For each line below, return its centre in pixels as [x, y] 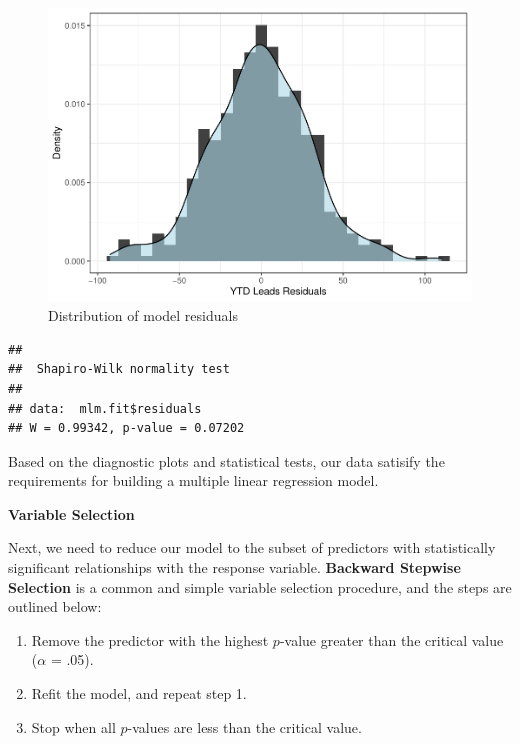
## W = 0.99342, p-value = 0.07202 [126, 428]
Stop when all [73, 726]
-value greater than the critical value [391, 639]
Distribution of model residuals [143, 315]
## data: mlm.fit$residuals [105, 408]
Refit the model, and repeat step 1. [139, 693]
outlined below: [55, 606]
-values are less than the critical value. [244, 726]
